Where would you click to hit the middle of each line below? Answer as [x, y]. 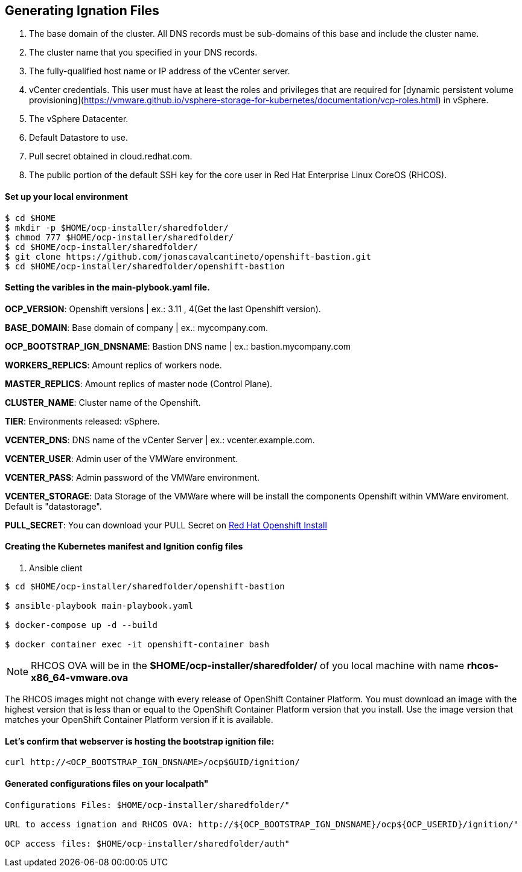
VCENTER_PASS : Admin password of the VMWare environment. [132, 477]
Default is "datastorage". [53, 506]
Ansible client [56, 568]
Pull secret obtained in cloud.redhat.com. [111, 156]
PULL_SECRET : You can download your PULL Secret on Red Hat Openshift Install [166, 525]
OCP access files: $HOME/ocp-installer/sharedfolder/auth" [148, 843]
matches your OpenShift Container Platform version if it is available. [139, 720]
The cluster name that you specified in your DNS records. [143, 53]
